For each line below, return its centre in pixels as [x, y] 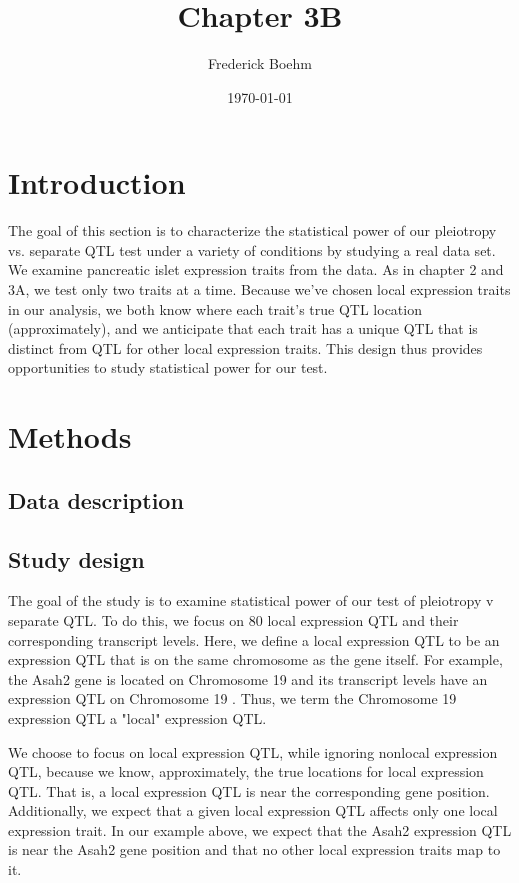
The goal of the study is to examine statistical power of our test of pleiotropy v [251, 600]
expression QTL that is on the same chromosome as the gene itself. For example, [255, 659]
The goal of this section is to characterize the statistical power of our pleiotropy [252, 230]
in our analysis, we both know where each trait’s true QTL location [215, 308]
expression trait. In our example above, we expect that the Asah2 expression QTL [260, 829]
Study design [76, 558]
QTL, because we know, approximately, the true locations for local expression [246, 771]
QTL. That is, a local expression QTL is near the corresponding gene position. [249, 790]
